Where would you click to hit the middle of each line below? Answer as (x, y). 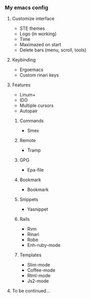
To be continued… (31, 291)
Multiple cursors (37, 106)
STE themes (32, 28)
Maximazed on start (40, 45)
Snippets (29, 200)
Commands (32, 121)
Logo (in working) (38, 34)
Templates (30, 255)
